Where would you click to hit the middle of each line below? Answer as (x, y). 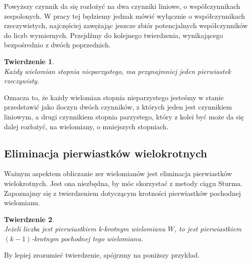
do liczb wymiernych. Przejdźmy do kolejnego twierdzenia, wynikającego (114, 35)
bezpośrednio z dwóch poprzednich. (58, 45)
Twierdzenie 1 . (29, 61)
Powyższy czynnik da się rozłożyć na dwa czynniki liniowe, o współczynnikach (122, 6)
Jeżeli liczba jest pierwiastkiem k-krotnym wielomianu (85, 229)
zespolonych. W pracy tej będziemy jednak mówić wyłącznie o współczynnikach (125, 16)
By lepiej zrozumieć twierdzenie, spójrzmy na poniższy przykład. (102, 255)
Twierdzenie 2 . (29, 219)
